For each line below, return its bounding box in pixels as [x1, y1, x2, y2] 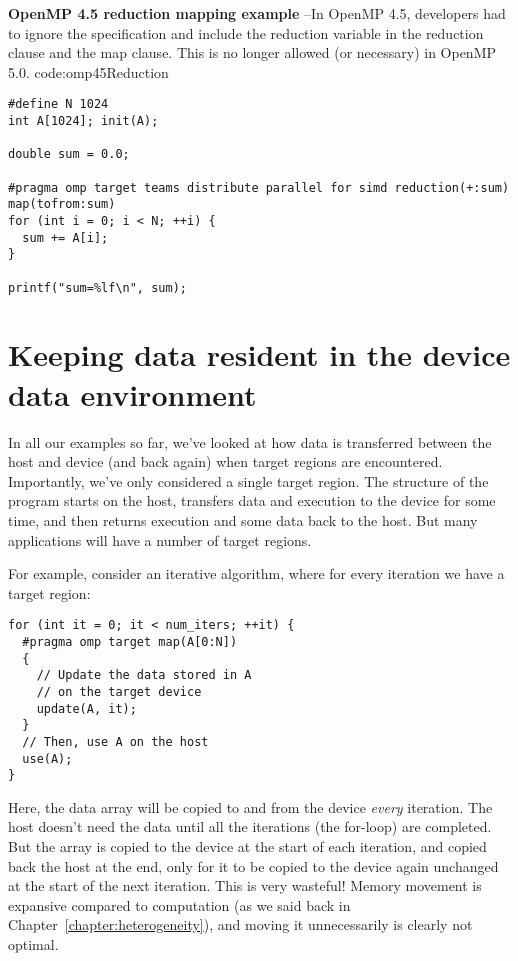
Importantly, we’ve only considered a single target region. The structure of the [8, 470, 489, 491]
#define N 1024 [8, 97, 109, 112]
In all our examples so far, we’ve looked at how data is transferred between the [8, 431, 492, 452]
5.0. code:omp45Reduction [8, 61, 169, 82]
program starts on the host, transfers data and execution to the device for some [8, 490, 496, 511]
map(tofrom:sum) [8, 197, 116, 212]
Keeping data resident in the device [8, 334, 511, 375]
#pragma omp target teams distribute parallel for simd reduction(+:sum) [8, 180, 510, 195]
